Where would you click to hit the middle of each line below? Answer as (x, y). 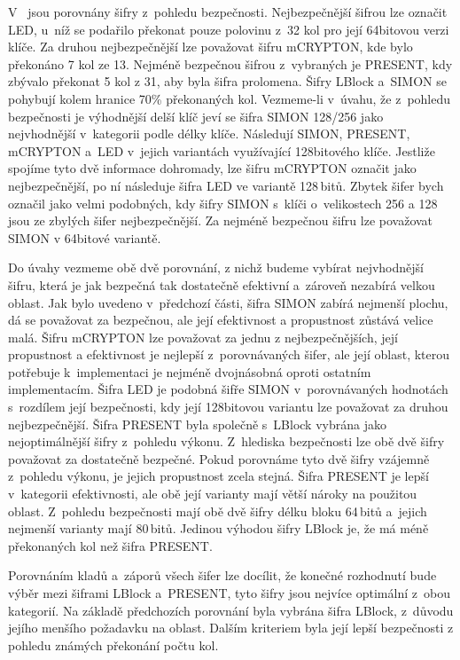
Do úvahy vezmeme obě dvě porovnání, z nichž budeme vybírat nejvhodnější (216, 267)
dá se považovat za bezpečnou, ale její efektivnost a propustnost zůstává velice (221, 320)
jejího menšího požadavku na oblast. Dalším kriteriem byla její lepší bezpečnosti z (231, 628)
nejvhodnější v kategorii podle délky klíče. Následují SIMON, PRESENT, (209, 134)
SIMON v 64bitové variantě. (85, 237)
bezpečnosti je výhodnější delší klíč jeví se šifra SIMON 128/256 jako (196, 116)
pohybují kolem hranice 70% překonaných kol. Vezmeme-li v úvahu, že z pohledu (230, 98)
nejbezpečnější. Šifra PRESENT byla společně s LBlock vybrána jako (197, 424)
